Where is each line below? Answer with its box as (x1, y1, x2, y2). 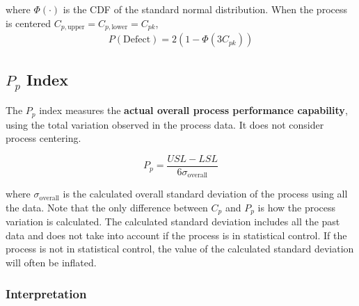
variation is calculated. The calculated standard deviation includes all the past (6, 214, 340, 229)
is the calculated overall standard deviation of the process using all (63, 186, 348, 201)
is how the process (257, 200, 336, 214)
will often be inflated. (6, 255, 97, 270)
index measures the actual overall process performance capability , (39, 103, 348, 118)
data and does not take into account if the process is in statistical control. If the (6, 227, 347, 242)
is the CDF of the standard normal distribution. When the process (63, 2, 347, 16)
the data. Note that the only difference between (6, 200, 208, 214)
